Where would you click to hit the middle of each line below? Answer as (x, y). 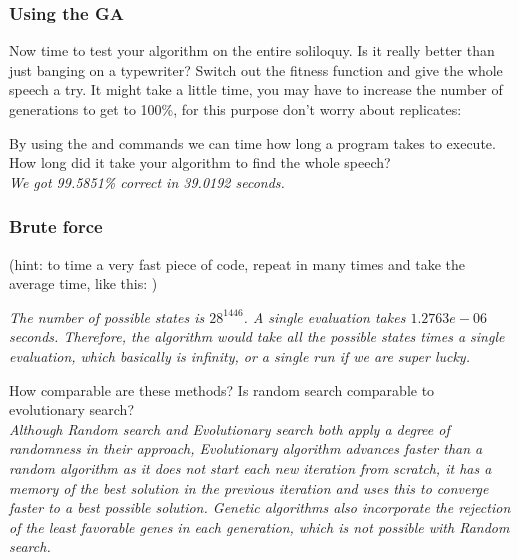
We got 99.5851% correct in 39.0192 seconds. (147, 181)
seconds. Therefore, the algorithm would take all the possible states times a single (257, 336)
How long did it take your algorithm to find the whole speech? (200, 162)
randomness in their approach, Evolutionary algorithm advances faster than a (246, 448)
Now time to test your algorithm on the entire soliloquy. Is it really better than (252, 50)
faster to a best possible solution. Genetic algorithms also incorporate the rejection (260, 507)
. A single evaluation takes (324, 316)
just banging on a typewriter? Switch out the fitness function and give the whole (256, 69)
